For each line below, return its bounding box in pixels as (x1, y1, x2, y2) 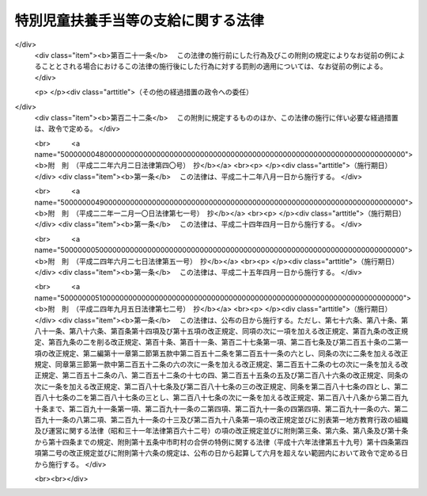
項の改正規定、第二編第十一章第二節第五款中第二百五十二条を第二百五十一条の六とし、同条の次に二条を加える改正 (34, 349, 409, 358)
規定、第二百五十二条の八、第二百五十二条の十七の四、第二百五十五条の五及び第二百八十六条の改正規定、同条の (40, 371, 409, 380)
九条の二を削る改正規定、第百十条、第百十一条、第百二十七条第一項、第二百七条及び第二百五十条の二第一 (62, 338, 409, 347)
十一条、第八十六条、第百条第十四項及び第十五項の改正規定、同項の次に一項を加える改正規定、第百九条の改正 (40, 326, 402, 336)
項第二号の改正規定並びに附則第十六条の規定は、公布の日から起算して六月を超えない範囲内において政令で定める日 (34, 448, 409, 458)
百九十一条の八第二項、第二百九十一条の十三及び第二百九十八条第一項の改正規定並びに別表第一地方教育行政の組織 (34, 415, 409, 425)
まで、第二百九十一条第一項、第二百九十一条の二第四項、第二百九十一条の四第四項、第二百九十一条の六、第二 (47, 404, 409, 414)
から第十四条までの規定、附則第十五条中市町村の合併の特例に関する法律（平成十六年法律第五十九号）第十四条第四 (34, 437, 409, 447)
